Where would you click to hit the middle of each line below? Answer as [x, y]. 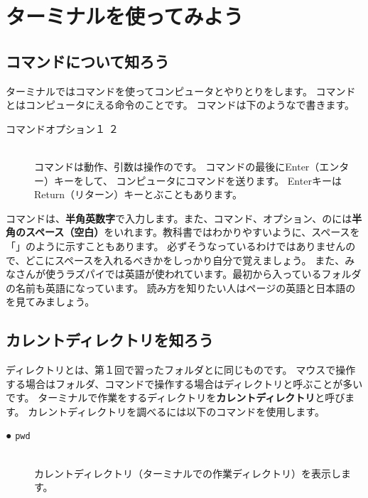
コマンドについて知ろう [88, 61]
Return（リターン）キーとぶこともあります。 [138, 194]
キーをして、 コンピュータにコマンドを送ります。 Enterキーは [197, 180]
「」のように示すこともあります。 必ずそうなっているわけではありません [176, 245]
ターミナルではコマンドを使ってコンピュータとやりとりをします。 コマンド [181, 91]
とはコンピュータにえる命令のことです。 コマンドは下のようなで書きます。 [180, 105]
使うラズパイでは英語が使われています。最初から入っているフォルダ [203, 274]
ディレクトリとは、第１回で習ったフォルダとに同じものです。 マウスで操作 [181, 370]
